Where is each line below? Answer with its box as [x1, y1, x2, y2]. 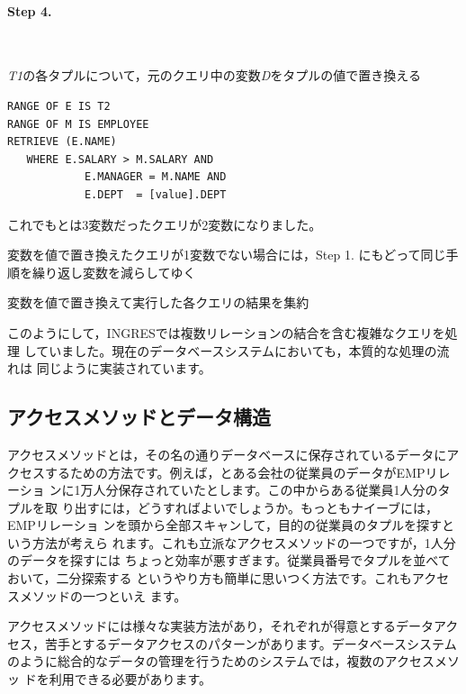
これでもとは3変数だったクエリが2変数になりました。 [7, 215, 322, 233]
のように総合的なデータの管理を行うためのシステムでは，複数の [7, 652, 385, 671]
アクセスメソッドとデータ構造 [7, 403, 271, 431]
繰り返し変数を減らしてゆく [31, 262, 196, 281]
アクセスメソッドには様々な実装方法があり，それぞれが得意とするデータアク [7, 616, 459, 635]
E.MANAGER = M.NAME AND [84, 170, 227, 184]
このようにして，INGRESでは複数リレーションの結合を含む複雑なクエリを [7, 323, 445, 342]
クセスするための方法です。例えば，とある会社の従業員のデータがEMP [7, 462, 426, 481]
